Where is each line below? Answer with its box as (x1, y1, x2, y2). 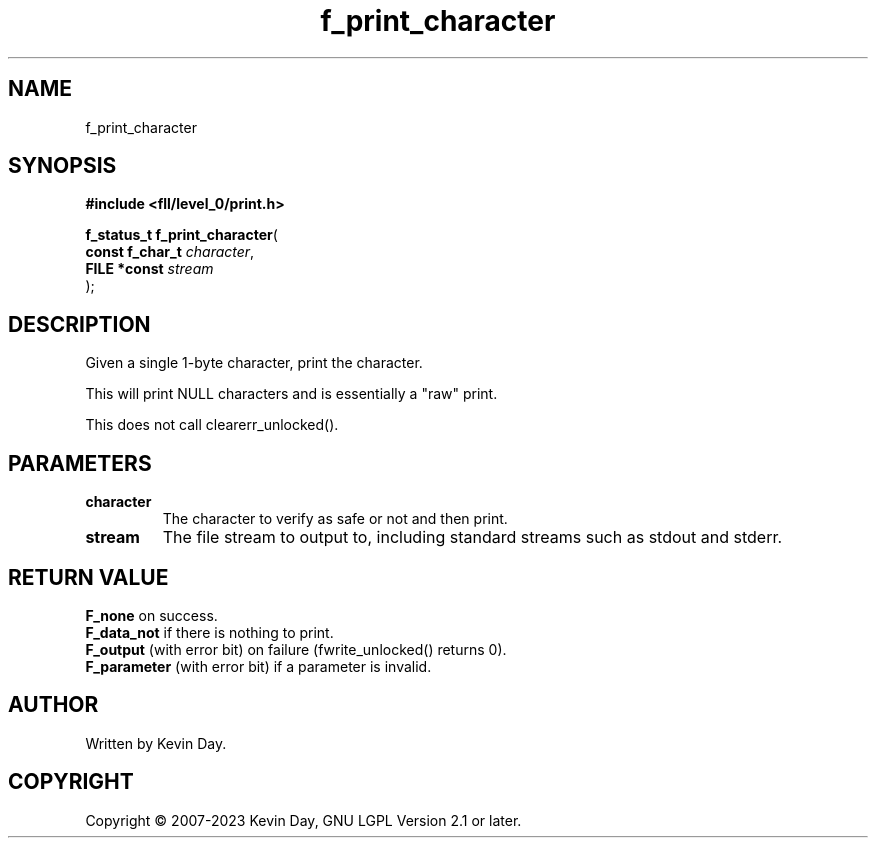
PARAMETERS (8, 450, 152, 476)
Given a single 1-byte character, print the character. (85, 354, 423, 372)
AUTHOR (8, 692, 99, 718)
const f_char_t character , (85, 243, 255, 261)
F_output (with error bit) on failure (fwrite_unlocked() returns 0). (85, 640, 507, 658)
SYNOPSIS (8, 153, 117, 179)
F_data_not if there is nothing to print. (85, 623, 334, 641)
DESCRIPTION (8, 311, 151, 337)
